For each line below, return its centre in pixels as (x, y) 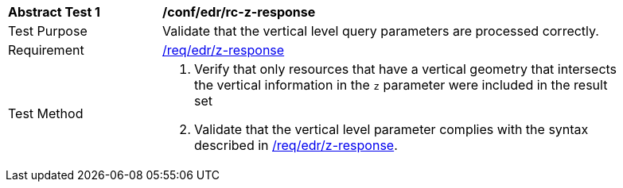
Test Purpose (48, 31)
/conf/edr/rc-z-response (239, 12)
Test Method (46, 113)
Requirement (46, 50)
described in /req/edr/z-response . (296, 145)
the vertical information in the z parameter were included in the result (401, 85)
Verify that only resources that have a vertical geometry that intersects (406, 69)
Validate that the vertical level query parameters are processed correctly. (381, 31)
